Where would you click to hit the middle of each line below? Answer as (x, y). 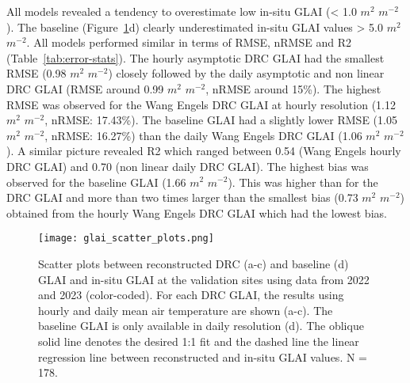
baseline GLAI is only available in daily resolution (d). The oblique (201, 326)
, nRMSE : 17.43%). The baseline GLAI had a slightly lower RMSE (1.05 (221, 120)
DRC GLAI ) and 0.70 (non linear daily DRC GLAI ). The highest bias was (188, 166)
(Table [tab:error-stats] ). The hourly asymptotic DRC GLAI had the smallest (195, 57)
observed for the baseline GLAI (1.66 (96, 182)
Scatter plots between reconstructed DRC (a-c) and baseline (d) (194, 263)
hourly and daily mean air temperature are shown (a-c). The (186, 310)
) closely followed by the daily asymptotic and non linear (246, 73)
